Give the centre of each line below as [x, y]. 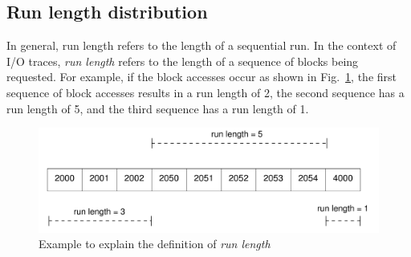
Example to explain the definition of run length [155, 244]
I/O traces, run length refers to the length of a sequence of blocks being [183, 61]
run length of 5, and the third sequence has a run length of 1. [158, 108]
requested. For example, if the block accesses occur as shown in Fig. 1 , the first [201, 77]
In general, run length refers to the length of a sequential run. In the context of [201, 45]
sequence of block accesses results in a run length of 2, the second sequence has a [205, 92]
